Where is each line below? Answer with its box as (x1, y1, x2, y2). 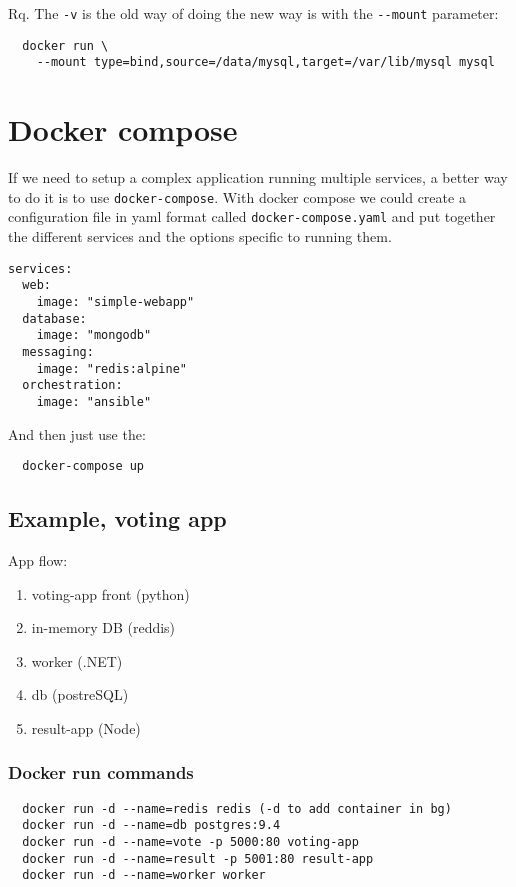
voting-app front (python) (31, 583, 190, 604)
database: (22, 311, 87, 326)
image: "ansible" (36, 394, 152, 409)
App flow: (8, 549, 68, 570)
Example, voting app (8, 503, 227, 534)
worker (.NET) (31, 650, 123, 671)
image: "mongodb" (36, 328, 152, 343)
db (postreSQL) (31, 684, 129, 705)
